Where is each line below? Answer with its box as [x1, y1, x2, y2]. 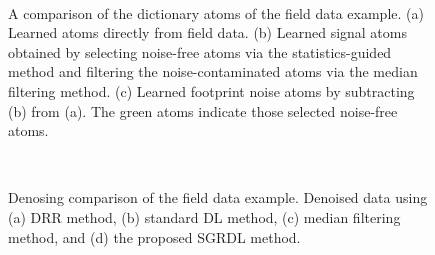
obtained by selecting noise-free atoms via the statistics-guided [8, 41, 392, 62]
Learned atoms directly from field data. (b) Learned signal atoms [8, 22, 407, 43]
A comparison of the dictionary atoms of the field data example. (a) [8, 2, 424, 23]
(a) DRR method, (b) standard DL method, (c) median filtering [8, 206, 401, 227]
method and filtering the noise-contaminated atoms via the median [8, 61, 418, 82]
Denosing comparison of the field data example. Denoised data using [8, 187, 428, 208]
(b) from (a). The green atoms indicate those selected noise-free [8, 100, 398, 121]
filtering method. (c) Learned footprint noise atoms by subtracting [8, 80, 415, 101]
